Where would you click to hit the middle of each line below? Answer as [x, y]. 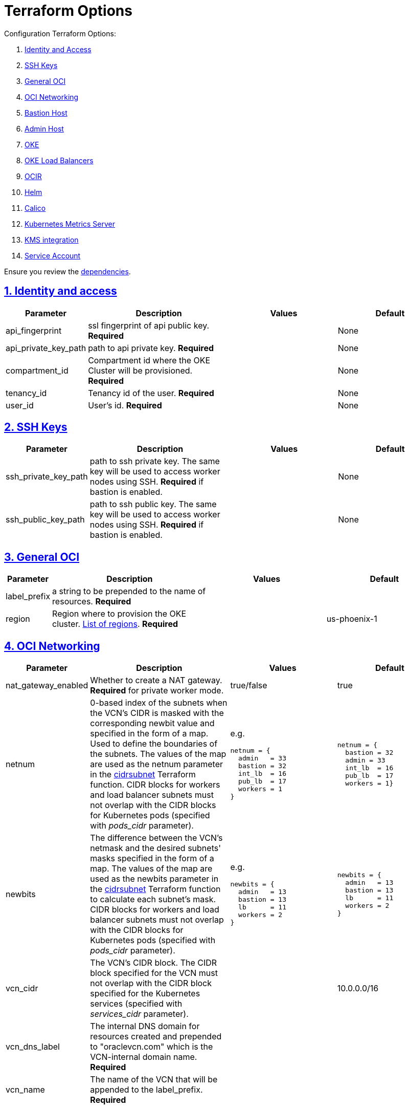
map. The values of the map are [151, 869]
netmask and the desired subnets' [155, 848]
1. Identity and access [61, 291]
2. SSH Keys [36, 427]
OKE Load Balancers [59, 160]
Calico [35, 208]
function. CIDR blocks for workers [155, 785]
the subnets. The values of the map [158, 754]
